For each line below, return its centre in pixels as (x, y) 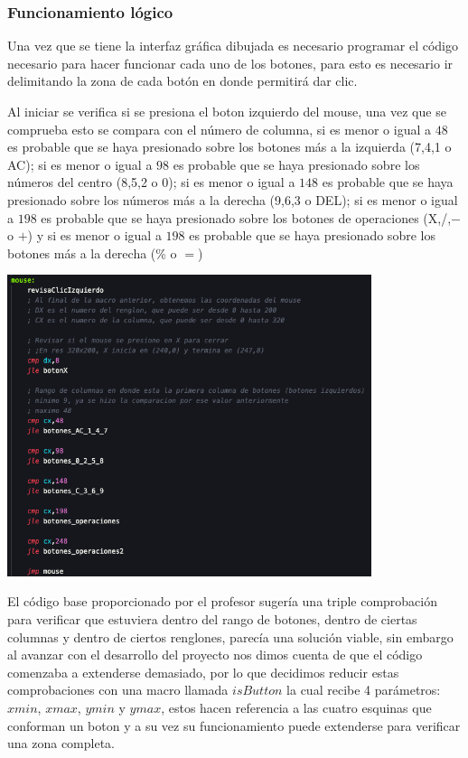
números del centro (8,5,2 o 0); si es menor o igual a (151, 182)
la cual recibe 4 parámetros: (364, 690)
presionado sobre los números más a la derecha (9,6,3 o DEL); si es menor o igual (233, 199)
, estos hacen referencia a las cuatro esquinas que (296, 708)
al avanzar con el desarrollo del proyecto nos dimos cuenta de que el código (215, 655)
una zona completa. (61, 743)
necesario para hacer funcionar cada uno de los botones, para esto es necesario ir (230, 63)
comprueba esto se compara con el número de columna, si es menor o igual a (219, 129)
